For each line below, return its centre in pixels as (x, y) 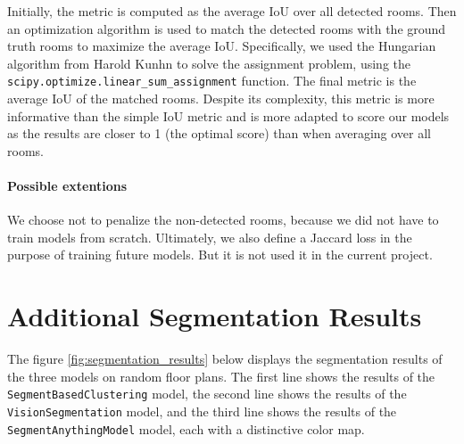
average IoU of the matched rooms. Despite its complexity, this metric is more (221, 99)
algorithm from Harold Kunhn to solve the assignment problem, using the (209, 63)
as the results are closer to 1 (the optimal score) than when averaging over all (220, 133)
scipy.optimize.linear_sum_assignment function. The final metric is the (212, 81)
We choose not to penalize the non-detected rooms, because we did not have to (223, 220)
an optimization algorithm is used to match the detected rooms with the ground (227, 28)
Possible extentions (67, 185)
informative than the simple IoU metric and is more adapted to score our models (228, 115)
